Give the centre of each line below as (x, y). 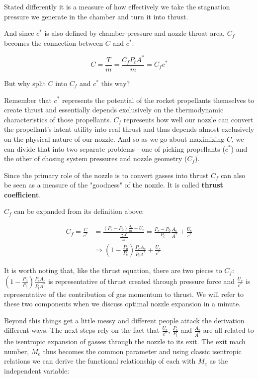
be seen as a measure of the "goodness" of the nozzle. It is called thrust (114, 185)
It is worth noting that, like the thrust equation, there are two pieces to (113, 270)
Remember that (28, 100)
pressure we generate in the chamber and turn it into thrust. (96, 16)
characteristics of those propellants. (58, 119)
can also (233, 175)
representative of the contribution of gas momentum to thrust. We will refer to (124, 294)
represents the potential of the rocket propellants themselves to (158, 100)
